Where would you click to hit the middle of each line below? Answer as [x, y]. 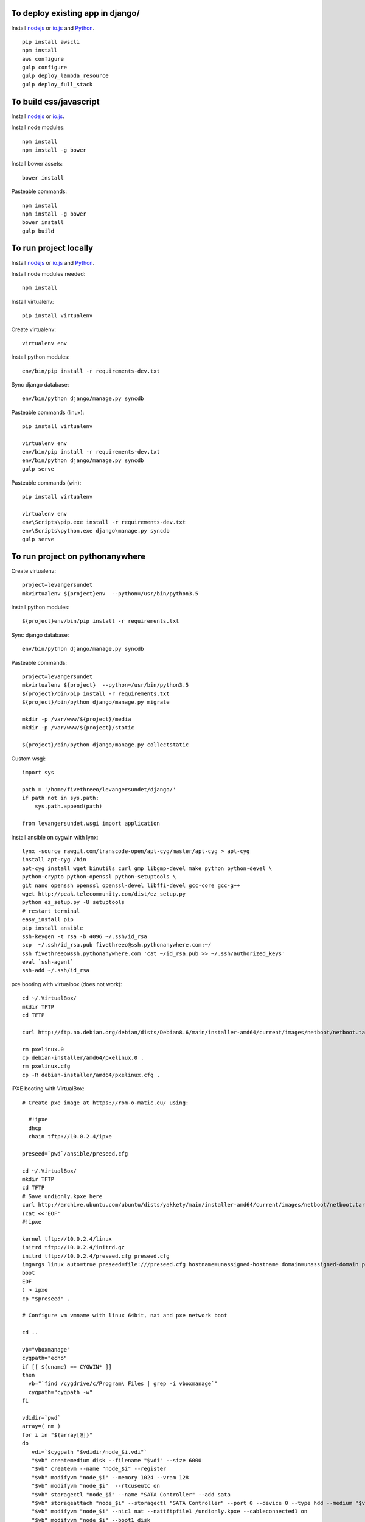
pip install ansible [53, 928]
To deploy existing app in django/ [75, 13]
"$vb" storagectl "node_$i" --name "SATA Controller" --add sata [131, 1494]
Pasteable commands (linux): [48, 412]
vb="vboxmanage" [46, 1349]
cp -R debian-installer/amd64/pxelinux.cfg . [91, 1075]
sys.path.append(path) [68, 806]
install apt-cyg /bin [54, 860]
